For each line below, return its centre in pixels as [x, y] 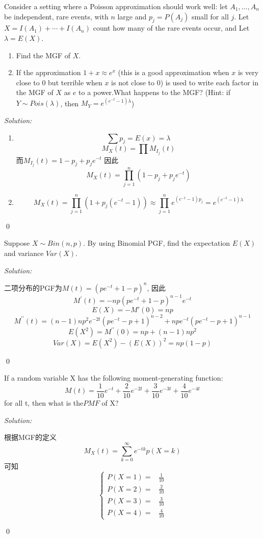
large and [132, 16]
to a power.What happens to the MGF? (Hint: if [155, 92]
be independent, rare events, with [56, 16]
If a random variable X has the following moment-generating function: [114, 378]
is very [248, 72]
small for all [210, 16]
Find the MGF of [43, 55]
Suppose [17, 243]
